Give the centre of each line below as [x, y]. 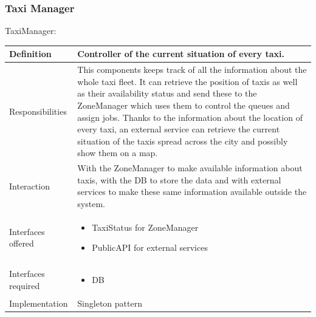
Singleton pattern [110, 303]
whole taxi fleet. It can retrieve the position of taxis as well [187, 81]
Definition [30, 54]
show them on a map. [118, 153]
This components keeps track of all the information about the [192, 70]
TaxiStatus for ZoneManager [145, 227]
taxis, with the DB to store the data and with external [179, 179]
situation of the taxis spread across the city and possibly [183, 141]
